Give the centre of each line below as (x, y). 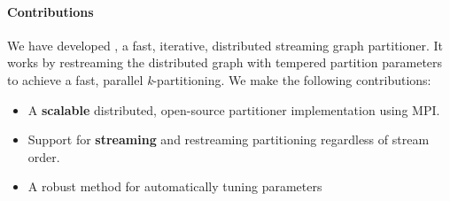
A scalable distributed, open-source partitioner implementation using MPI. (234, 109)
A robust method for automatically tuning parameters (175, 186)
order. (44, 156)
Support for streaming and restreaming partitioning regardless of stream (229, 139)
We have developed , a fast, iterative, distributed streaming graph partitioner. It (225, 45)
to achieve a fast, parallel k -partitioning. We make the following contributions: (219, 79)
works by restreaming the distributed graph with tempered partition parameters (225, 62)
